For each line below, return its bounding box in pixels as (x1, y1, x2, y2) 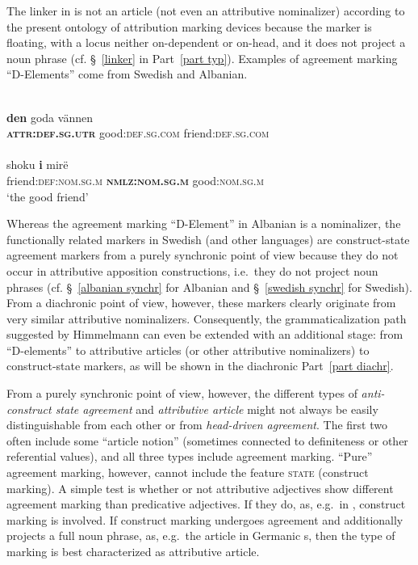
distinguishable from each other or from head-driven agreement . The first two (6, 416, 387, 433)
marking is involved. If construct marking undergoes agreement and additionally (6, 511, 403, 528)
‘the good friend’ (6, 188, 89, 204)
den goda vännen (6, 108, 93, 125)
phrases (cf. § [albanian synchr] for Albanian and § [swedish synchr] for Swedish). (6, 278, 412, 295)
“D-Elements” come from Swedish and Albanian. (6, 65, 248, 82)
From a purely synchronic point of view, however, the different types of (6, 385, 357, 402)
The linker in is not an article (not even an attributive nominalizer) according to (6, 2, 405, 19)
